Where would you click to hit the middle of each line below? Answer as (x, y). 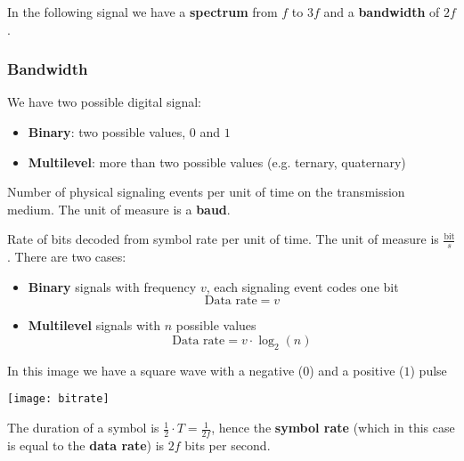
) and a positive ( (357, 370)
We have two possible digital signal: (105, 102)
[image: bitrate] (58, 399)
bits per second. (228, 445)
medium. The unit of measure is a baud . (119, 209)
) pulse (428, 370)
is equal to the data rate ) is (86, 445)
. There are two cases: (67, 257)
